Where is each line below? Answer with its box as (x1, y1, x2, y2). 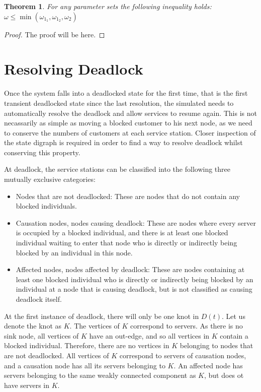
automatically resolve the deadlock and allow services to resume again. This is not (4, 107, 257, 118)
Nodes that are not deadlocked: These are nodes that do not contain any (16, 190, 240, 201)
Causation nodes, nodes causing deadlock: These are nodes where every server (16, 217, 256, 228)
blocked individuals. (16, 201, 77, 211)
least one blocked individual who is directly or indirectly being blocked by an (16, 274, 253, 284)
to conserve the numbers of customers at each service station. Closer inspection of (4, 127, 256, 138)
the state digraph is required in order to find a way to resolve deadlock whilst (4, 137, 243, 148)
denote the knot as (4, 320, 62, 331)
